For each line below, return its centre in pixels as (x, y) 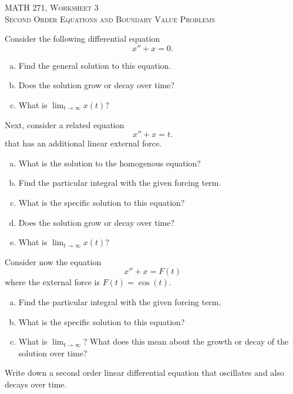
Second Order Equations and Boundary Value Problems (110, 19)
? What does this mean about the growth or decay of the (186, 341)
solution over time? (53, 353)
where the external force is (52, 282)
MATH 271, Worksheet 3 (52, 7)
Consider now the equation (53, 261)
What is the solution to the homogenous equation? (110, 163)
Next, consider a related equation (65, 124)
